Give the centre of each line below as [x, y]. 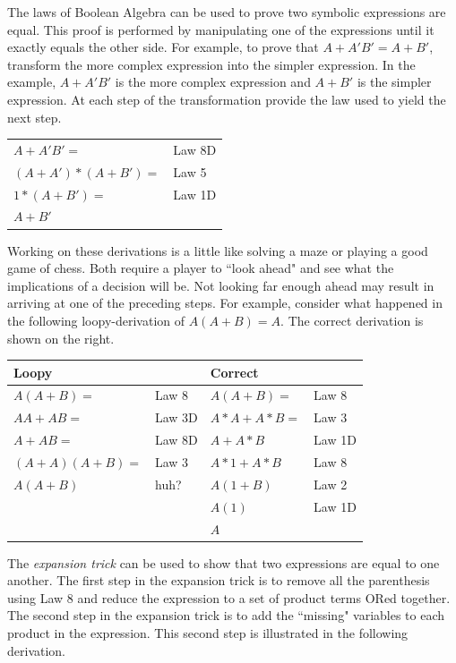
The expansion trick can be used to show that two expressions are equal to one [224, 562]
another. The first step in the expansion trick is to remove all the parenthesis [219, 580]
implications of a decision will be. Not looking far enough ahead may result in [221, 285]
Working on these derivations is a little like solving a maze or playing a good [218, 250]
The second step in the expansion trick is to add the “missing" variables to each [226, 615]
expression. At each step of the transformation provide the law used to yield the [227, 99]
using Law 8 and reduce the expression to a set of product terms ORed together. [229, 597]
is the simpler [394, 82]
